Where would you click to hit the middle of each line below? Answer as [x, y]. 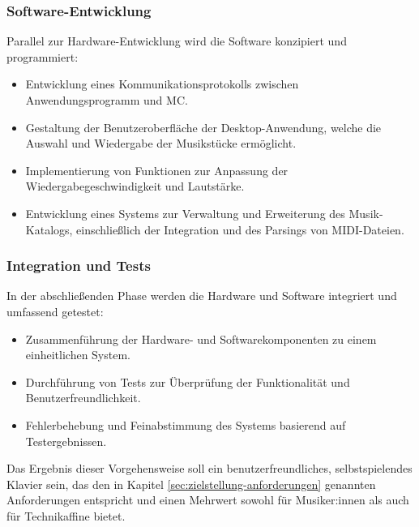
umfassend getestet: [55, 311]
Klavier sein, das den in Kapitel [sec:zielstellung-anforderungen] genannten [191, 484]
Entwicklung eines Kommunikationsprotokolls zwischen [162, 84]
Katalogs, [49, 229]
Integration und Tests [79, 266]
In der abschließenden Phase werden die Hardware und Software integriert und [202, 296]
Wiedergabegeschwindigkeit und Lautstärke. [135, 186]
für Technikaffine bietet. [66, 515]
